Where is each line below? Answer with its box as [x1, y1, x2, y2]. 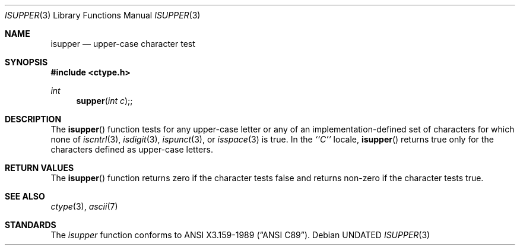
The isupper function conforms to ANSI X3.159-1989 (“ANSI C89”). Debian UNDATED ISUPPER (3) [50, 230, 430, 240]
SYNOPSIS [5, 57, 48, 67]
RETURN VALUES [5, 163, 74, 173]
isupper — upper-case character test [50, 39, 195, 49]
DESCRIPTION [5, 114, 62, 124]
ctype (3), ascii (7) [50, 201, 118, 211]
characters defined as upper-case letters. [50, 144, 213, 154]
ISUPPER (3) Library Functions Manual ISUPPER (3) [5, 10, 201, 20]
